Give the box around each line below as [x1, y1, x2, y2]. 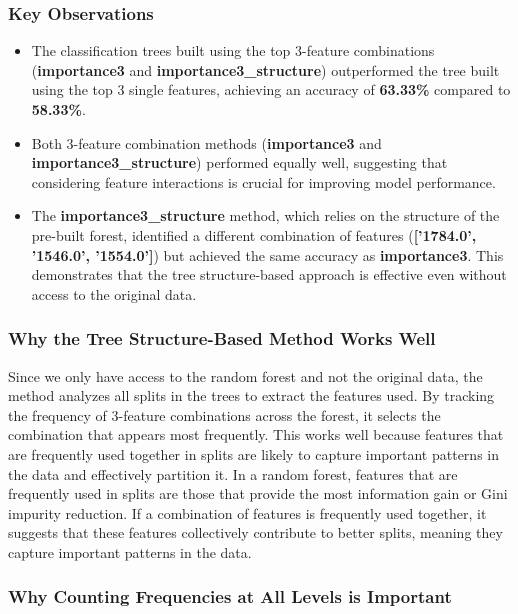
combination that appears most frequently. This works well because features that [8, 424, 504, 445]
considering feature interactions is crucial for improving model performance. [31, 171, 496, 192]
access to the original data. [31, 283, 197, 304]
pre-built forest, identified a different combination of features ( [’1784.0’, [31, 224, 477, 245]
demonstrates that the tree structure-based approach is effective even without [31, 264, 507, 285]
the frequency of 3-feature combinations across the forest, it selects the [8, 404, 441, 425]
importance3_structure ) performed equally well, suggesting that [31, 152, 448, 173]
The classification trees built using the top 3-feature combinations [31, 40, 435, 61]
